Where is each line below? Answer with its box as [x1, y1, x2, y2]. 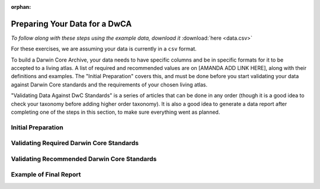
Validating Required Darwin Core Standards [11, 139, 139, 148]
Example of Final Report [11, 171, 81, 179]
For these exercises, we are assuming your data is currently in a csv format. [11, 45, 197, 53]
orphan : [11, 4, 31, 10]
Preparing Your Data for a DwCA [11, 18, 132, 29]
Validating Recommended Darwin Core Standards [11, 155, 157, 163]
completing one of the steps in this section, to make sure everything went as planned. [11, 108, 220, 116]
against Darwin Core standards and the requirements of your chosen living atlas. [11, 81, 207, 88]
